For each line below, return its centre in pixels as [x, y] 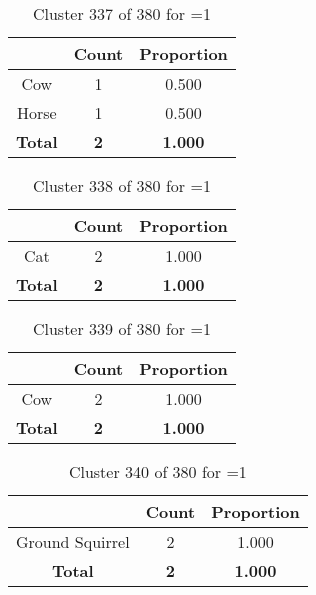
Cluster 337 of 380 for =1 [121, 13]
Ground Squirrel [73, 541]
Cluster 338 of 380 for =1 [121, 185]
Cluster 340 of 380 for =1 [157, 471]
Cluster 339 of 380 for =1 [121, 328]
